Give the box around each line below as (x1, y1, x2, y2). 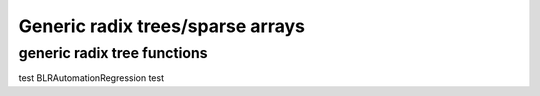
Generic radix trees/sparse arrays (18, 15, 305, 37)
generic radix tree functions (18, 44, 208, 62)
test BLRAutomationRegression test (18, 72, 165, 84)
